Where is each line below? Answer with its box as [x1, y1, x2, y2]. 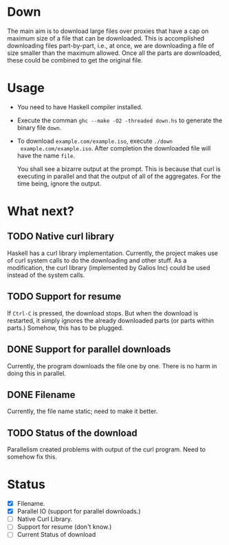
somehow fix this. [7, 453, 57, 461]
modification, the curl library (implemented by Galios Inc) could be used [7, 263, 210, 271]
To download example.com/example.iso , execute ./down [17, 137, 173, 145]
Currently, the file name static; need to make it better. [7, 407, 158, 416]
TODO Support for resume [7, 291, 122, 302]
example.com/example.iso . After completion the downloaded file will [20, 144, 211, 152]
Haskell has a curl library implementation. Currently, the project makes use [7, 249, 219, 257]
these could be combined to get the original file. [7, 56, 143, 64]
